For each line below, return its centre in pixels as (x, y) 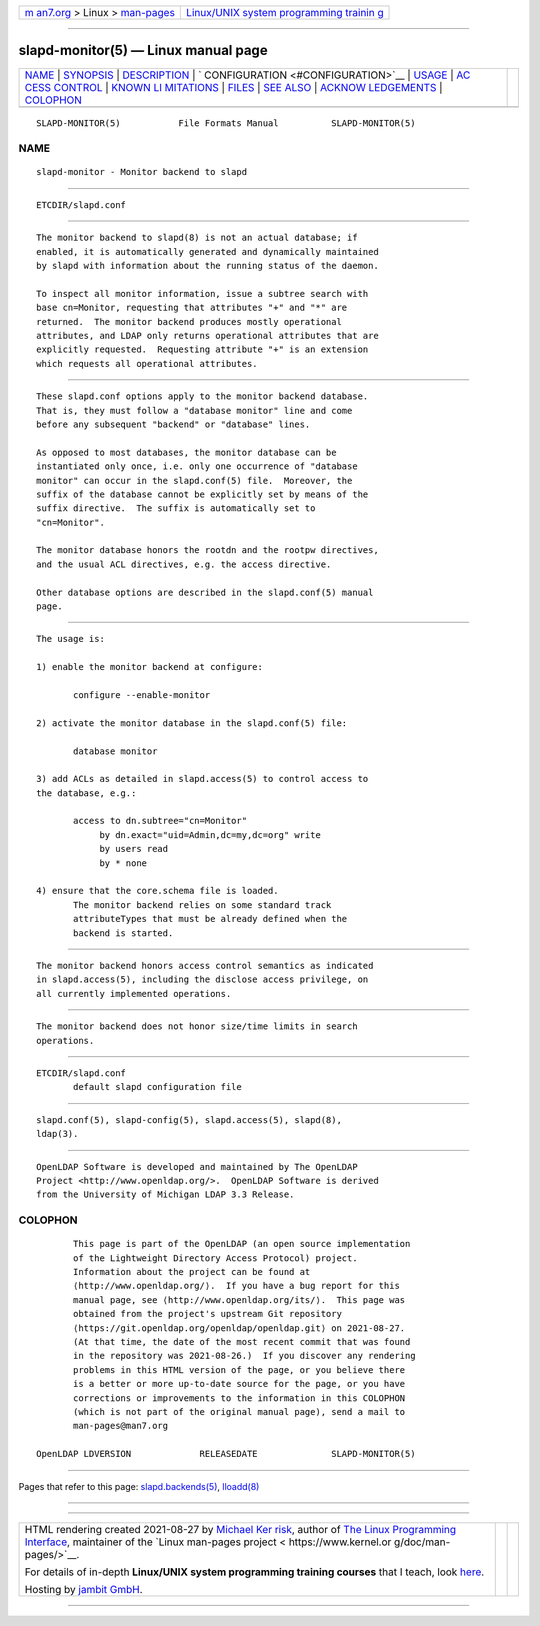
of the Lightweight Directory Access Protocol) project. (216, 1258)
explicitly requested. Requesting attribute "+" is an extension (202, 349)
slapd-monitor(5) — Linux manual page (143, 50)
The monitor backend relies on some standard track (202, 904)
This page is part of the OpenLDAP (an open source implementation (242, 1244)
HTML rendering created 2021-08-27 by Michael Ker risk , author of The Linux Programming (240, 1529)
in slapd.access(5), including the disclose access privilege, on (202, 979)
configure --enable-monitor (142, 694)
